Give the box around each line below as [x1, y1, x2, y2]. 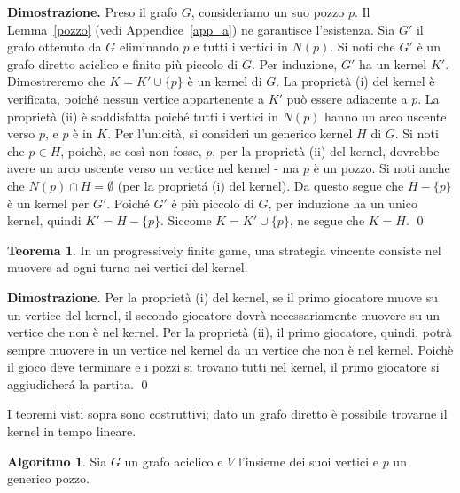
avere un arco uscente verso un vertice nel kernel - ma [7, 159, 300, 177]
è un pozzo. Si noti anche [313, 159, 450, 177]
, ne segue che [289, 211, 365, 230]
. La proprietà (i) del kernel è [276, 72, 435, 90]
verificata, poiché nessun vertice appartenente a [7, 89, 264, 107]
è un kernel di [187, 72, 262, 90]
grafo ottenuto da [7, 37, 102, 56]
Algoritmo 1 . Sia [7, 451, 107, 470]
